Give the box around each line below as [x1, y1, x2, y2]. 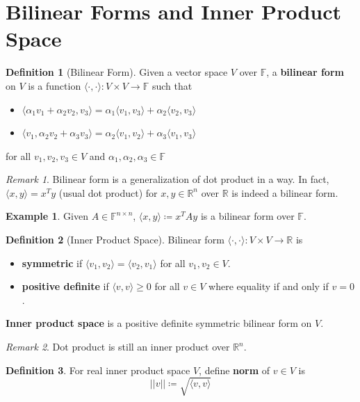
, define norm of [199, 362, 270, 377]
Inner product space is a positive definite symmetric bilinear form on [6, 316, 312, 330]
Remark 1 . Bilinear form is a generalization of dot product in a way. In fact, [6, 172, 329, 186]
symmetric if [22, 255, 83, 270]
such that [152, 78, 193, 93]
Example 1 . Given [6, 209, 88, 223]
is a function [28, 78, 81, 93]
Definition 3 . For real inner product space [6, 362, 190, 377]
